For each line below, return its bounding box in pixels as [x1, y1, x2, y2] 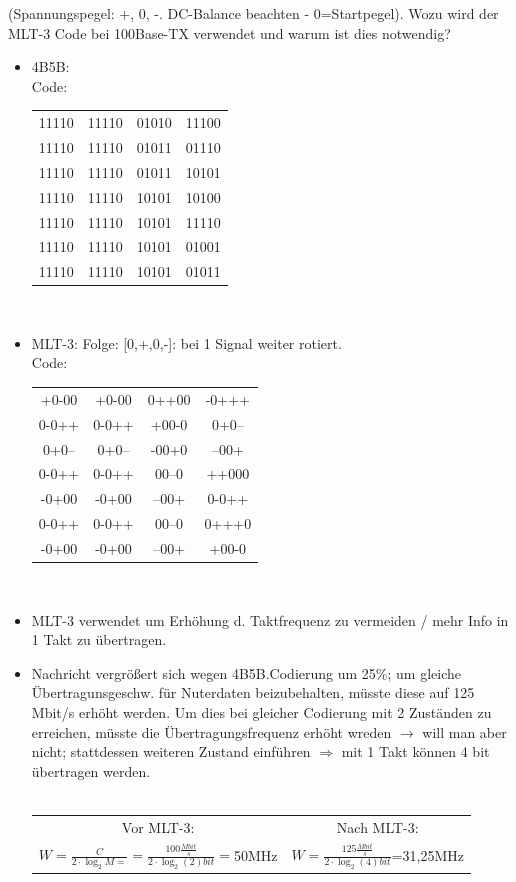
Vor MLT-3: [121, 816, 195, 837]
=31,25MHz [391, 844, 464, 865]
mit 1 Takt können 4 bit [341, 741, 490, 762]
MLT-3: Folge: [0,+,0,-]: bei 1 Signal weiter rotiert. [31, 332, 342, 353]
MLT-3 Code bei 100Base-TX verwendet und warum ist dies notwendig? [8, 22, 451, 43]
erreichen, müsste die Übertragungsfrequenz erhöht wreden [31, 721, 392, 742]
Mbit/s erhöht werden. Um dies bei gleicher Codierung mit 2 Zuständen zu [31, 701, 492, 722]
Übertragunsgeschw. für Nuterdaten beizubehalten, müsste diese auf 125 [31, 682, 475, 703]
